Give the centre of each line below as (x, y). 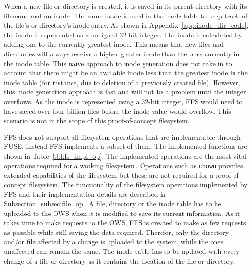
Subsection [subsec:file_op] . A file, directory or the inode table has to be (113, 203)
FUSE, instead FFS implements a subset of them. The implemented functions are (126, 146)
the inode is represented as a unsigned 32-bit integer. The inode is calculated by (123, 34)
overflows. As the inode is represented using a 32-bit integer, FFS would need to (123, 101)
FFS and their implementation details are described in (85, 194)
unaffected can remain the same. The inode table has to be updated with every (122, 251)
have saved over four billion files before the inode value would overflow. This (117, 111)
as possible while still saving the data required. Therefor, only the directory (117, 232)
